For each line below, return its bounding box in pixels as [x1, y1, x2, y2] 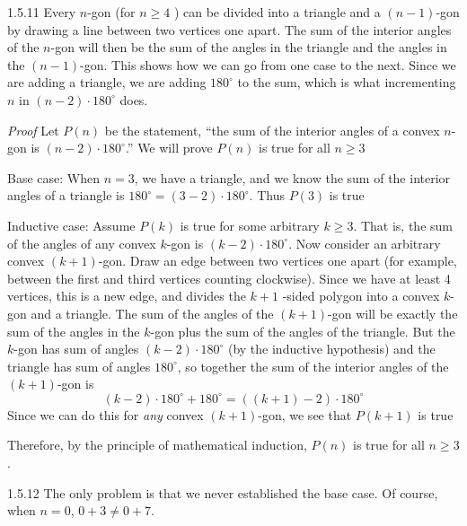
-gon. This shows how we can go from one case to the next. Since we [80, 55, 456, 74]
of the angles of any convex [7, 233, 156, 252]
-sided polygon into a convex [282, 286, 440, 305]
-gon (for [87, 3, 136, 21]
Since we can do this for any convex [7, 405, 204, 424]
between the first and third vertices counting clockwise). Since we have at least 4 [7, 268, 451, 287]
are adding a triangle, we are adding [7, 73, 207, 92]
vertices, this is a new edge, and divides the [7, 286, 246, 305]
